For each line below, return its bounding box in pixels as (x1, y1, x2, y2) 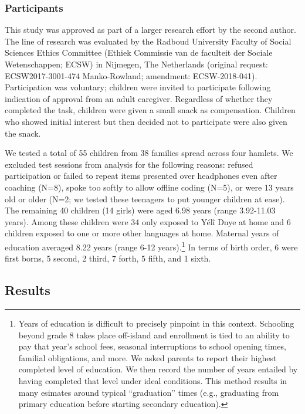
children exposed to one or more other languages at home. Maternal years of (5, 227, 279, 239)
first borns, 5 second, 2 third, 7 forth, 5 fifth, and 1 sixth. (5, 252, 211, 264)
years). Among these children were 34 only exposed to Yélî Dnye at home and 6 (5, 215, 291, 228)
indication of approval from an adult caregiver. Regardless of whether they (5, 92, 273, 104)
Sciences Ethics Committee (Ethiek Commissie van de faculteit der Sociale (5, 46, 273, 59)
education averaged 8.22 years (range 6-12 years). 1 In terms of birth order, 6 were (5, 239, 298, 253)
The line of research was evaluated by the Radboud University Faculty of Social (5, 35, 292, 47)
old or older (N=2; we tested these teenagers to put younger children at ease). (5, 192, 285, 205)
